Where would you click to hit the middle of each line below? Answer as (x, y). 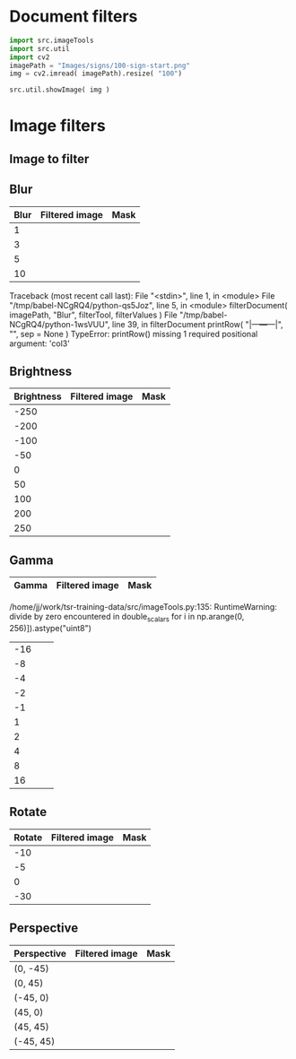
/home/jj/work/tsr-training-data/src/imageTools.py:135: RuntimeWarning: (144, 607)
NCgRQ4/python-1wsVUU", (60, 324)
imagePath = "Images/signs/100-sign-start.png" (100, 65)
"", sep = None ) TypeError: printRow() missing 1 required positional (134, 334)
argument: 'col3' (39, 343)
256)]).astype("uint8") (51, 628)
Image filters (57, 126)
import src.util (39, 48)
